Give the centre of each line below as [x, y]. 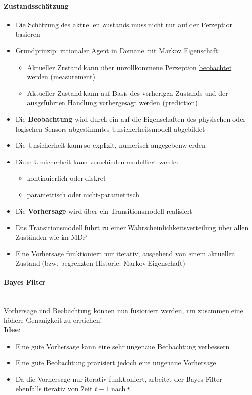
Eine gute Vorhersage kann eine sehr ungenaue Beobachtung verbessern [122, 346]
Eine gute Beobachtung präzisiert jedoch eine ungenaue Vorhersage [116, 362]
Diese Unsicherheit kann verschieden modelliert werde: [97, 161]
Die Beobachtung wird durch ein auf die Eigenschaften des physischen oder [130, 119]
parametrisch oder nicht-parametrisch [83, 194]
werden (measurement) [61, 77]
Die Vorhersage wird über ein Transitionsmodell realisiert [104, 211]
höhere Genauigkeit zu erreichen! [53, 320]
